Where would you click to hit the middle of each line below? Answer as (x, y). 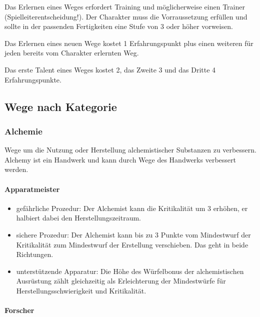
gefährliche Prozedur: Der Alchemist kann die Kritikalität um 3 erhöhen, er (132, 208)
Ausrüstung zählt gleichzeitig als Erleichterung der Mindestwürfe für (121, 281)
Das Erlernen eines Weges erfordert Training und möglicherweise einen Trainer (125, 6)
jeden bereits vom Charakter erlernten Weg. (72, 53)
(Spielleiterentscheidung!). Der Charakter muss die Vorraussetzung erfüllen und (126, 16)
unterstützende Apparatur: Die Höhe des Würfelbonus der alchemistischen (130, 271)
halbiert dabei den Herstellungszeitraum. (78, 218)
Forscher (19, 310)
